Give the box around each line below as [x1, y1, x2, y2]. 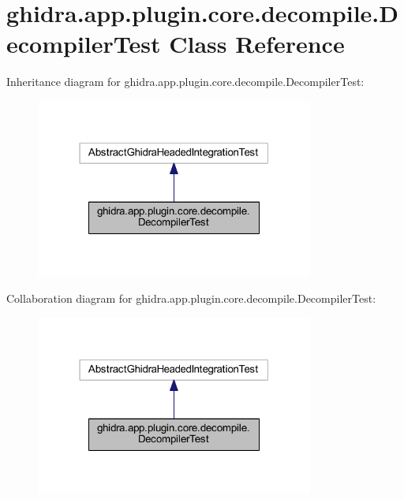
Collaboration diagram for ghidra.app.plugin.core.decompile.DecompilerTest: [6, 290, 376, 307]
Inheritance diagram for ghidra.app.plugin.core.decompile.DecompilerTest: [6, 73, 365, 90]
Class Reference [169, 28, 345, 60]
